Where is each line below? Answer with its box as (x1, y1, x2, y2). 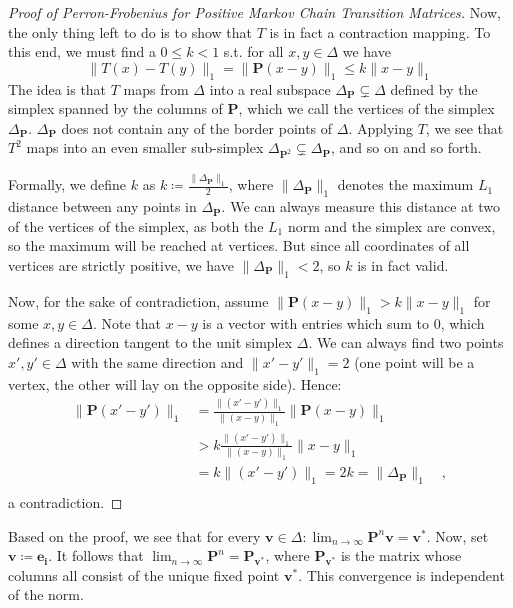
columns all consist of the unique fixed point (8, 564, 280, 585)
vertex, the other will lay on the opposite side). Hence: (8, 373, 342, 394)
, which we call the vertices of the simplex (238, 98, 495, 119)
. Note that (92, 312, 162, 333)
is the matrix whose (340, 545, 462, 566)
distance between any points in (8, 196, 197, 217)
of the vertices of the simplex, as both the (8, 215, 264, 236)
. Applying (348, 117, 413, 138)
